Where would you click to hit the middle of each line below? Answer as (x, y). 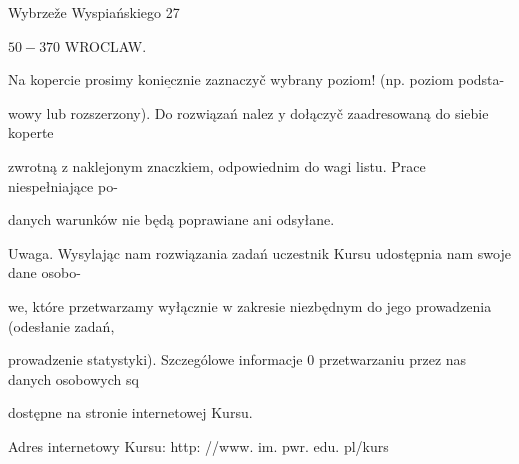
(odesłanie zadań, (61, 325)
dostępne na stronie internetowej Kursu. (130, 412)
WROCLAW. (105, 45)
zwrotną (33, 165)
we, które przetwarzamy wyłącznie (113, 305)
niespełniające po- (63, 185)
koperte (31, 132)
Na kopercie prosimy (71, 79)
